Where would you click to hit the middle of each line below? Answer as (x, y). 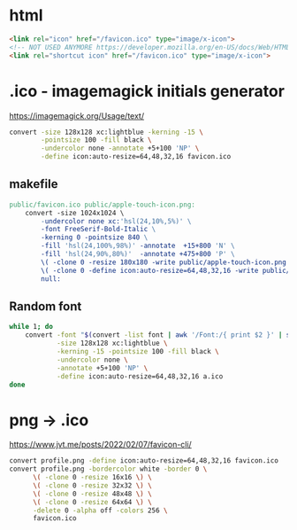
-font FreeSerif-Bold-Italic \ (99, 230)
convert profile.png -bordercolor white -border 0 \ (108, 469)
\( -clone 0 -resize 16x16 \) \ (92, 478)
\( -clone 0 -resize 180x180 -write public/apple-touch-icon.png (164, 262)
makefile (34, 184)
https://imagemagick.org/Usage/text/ (76, 115)
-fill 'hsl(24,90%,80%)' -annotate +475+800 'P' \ (138, 254)
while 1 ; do (31, 327)
